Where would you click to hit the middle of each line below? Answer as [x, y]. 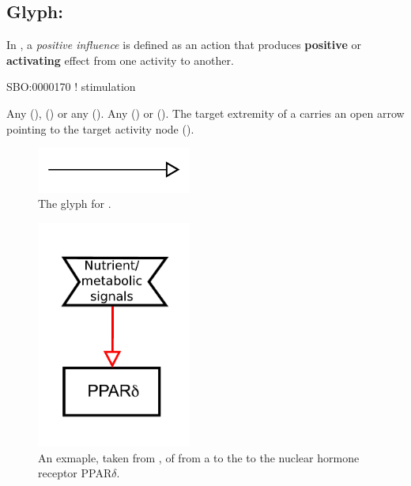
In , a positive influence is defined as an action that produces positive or [184, 45]
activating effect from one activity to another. [120, 60]
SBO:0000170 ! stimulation [71, 87]
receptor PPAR [75, 473]
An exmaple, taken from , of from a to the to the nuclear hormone [199, 457]
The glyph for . [75, 203]
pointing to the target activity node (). [100, 128]
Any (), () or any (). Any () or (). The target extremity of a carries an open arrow [205, 113]
